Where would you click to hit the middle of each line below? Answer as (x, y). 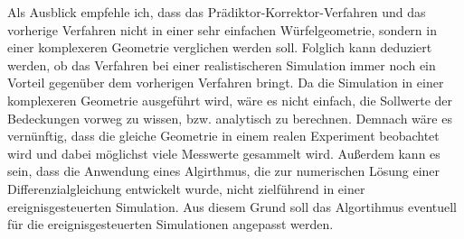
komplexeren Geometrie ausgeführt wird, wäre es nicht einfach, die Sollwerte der (230, 100)
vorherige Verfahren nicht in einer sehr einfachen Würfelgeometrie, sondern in (222, 29)
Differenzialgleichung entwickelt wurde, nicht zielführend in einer (186, 188)
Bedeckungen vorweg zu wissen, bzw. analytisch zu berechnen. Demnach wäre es (230, 118)
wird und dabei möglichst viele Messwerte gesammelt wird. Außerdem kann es (224, 153)
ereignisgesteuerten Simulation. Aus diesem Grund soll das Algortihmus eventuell (232, 206)
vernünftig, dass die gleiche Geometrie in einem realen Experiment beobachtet (223, 136)
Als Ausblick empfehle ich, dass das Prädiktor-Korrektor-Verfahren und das (217, 12)
